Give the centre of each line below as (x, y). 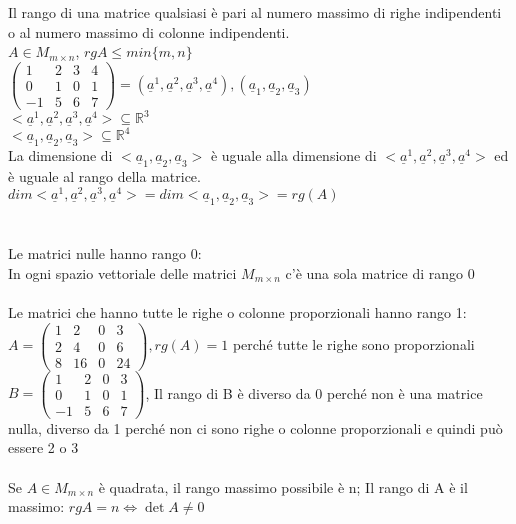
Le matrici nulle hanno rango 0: (105, 253)
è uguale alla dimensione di (293, 155)
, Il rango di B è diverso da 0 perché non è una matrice (314, 392)
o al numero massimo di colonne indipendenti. (149, 31)
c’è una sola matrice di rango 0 (380, 272)
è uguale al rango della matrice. (104, 176)
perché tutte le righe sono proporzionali (353, 344)
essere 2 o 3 (43, 447)
